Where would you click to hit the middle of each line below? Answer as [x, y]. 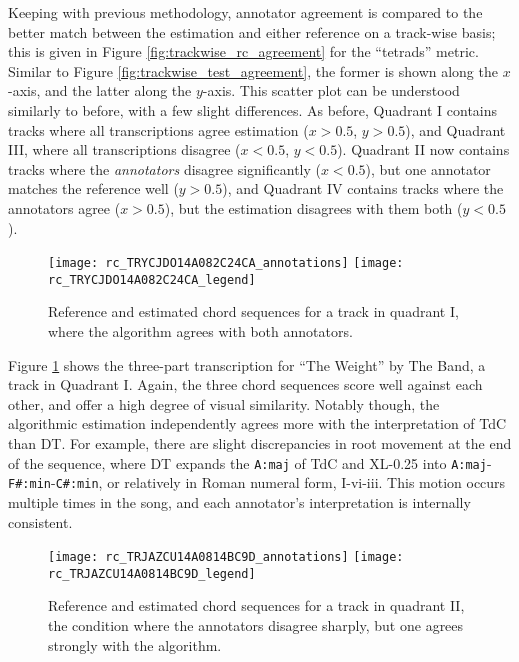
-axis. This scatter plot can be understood [331, 90]
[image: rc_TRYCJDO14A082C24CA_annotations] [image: [226, 263]
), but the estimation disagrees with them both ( [313, 207]
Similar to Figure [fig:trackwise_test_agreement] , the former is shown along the [253, 70]
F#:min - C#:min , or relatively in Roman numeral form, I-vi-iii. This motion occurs [257, 482]
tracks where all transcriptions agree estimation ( [158, 129]
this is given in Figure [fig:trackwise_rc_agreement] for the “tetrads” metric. [243, 51]
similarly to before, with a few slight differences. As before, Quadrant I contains [253, 109]
